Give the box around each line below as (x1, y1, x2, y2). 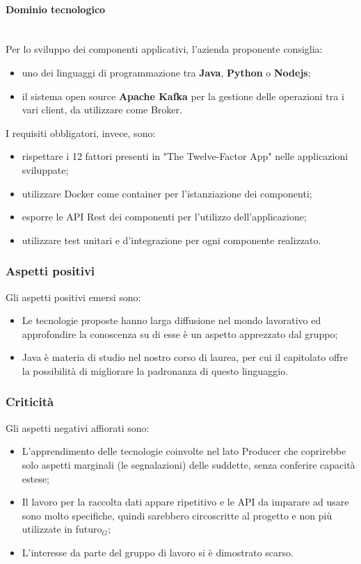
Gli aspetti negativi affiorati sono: (6, 420, 150, 435)
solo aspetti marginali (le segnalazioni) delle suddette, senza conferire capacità (22, 457, 355, 472)
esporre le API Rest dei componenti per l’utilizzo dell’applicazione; (22, 209, 307, 224)
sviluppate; (22, 162, 69, 177)
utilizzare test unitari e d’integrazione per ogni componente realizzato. (22, 232, 321, 247)
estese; (22, 471, 49, 485)
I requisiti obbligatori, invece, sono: (6, 125, 156, 140)
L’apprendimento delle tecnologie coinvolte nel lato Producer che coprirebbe (22, 444, 346, 458)
